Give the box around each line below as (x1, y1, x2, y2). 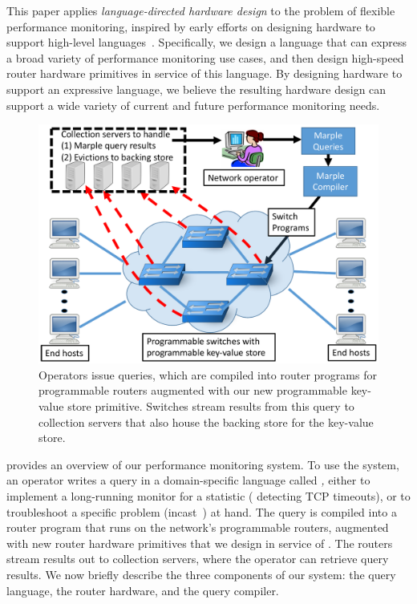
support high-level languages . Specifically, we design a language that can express (6, 34, 407, 51)
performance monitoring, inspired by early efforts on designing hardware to (6, 18, 375, 34)
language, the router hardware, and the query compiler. (6, 582, 279, 598)
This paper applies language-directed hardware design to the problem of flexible (6, 2, 395, 18)
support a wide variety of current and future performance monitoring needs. (6, 96, 380, 113)
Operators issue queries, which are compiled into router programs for (38, 366, 377, 383)
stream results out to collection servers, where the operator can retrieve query (6, 550, 389, 567)
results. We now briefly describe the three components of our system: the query (6, 566, 396, 582)
